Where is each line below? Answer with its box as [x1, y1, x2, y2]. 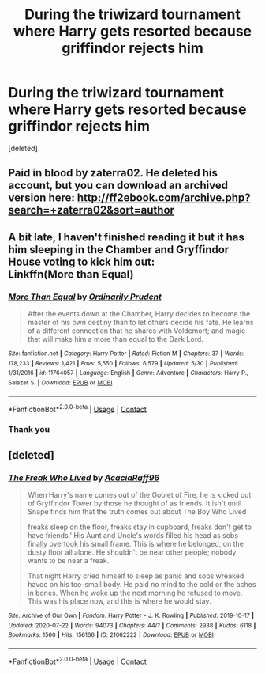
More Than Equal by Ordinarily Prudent [8, 291, 162, 302]
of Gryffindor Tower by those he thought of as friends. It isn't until [27, 498, 242, 508]
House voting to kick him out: [8, 255, 155, 268]
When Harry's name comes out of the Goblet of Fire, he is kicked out [27, 490, 252, 499]
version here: [8, 191, 75, 205]
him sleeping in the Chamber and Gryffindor [8, 243, 230, 256]
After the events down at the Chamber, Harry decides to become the [27, 309, 251, 319]
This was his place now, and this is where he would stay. [27, 596, 211, 606]
